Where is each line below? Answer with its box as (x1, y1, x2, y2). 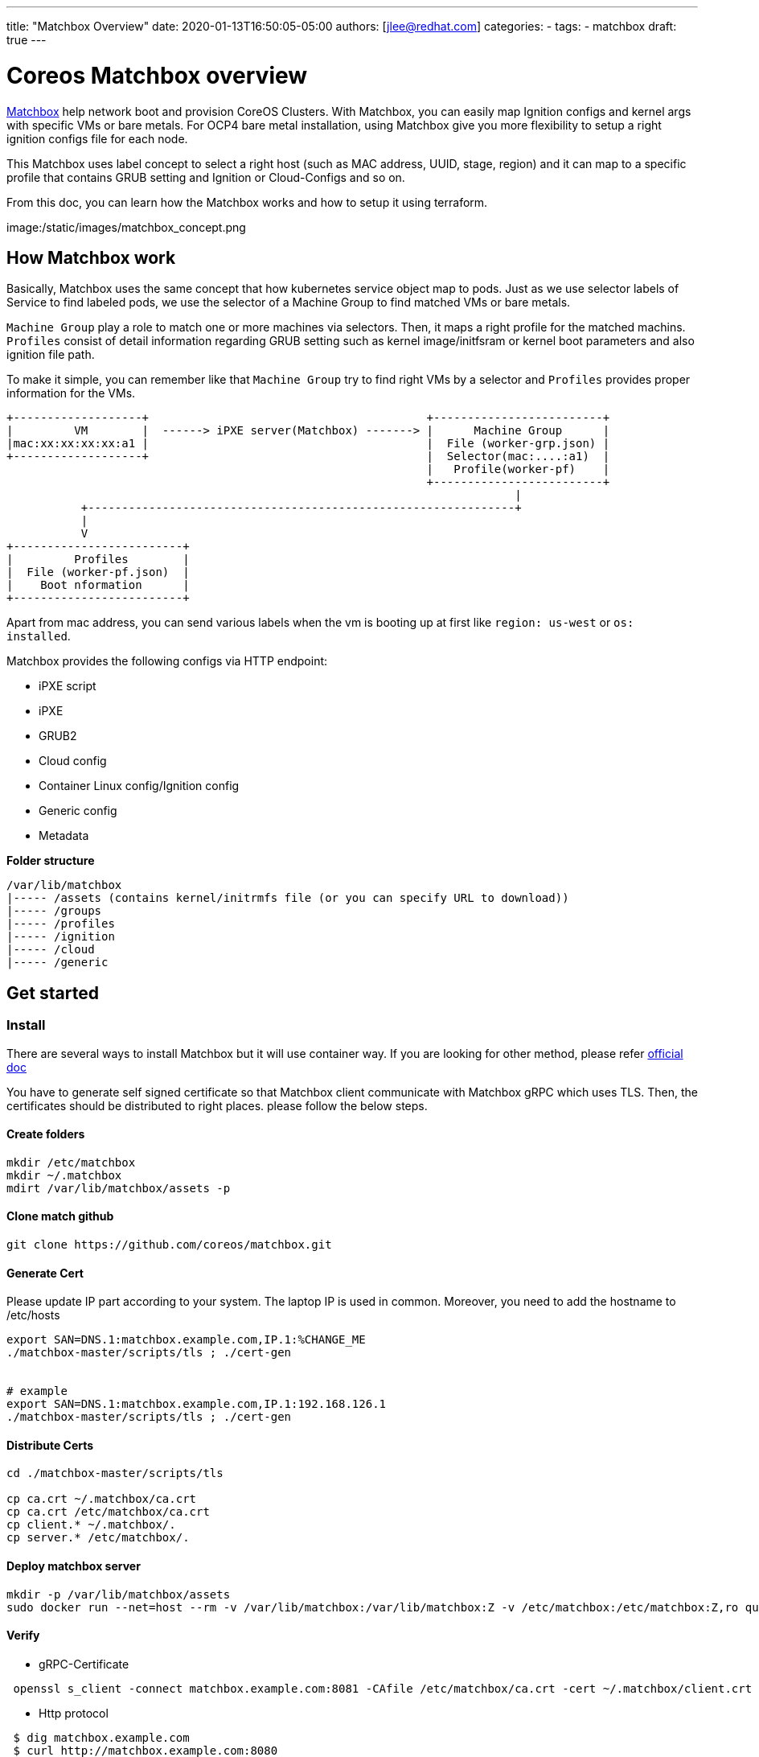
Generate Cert (6, 1265, 84, 1280)
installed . (6, 629, 71, 644)
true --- (6, 33, 47, 47)
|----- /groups (6, 904, 102, 918)
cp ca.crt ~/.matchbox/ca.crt (6, 1492, 197, 1506)
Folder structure (6, 854, 95, 868)
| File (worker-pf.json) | (6, 566, 190, 579)
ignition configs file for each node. (6, 131, 188, 146)
